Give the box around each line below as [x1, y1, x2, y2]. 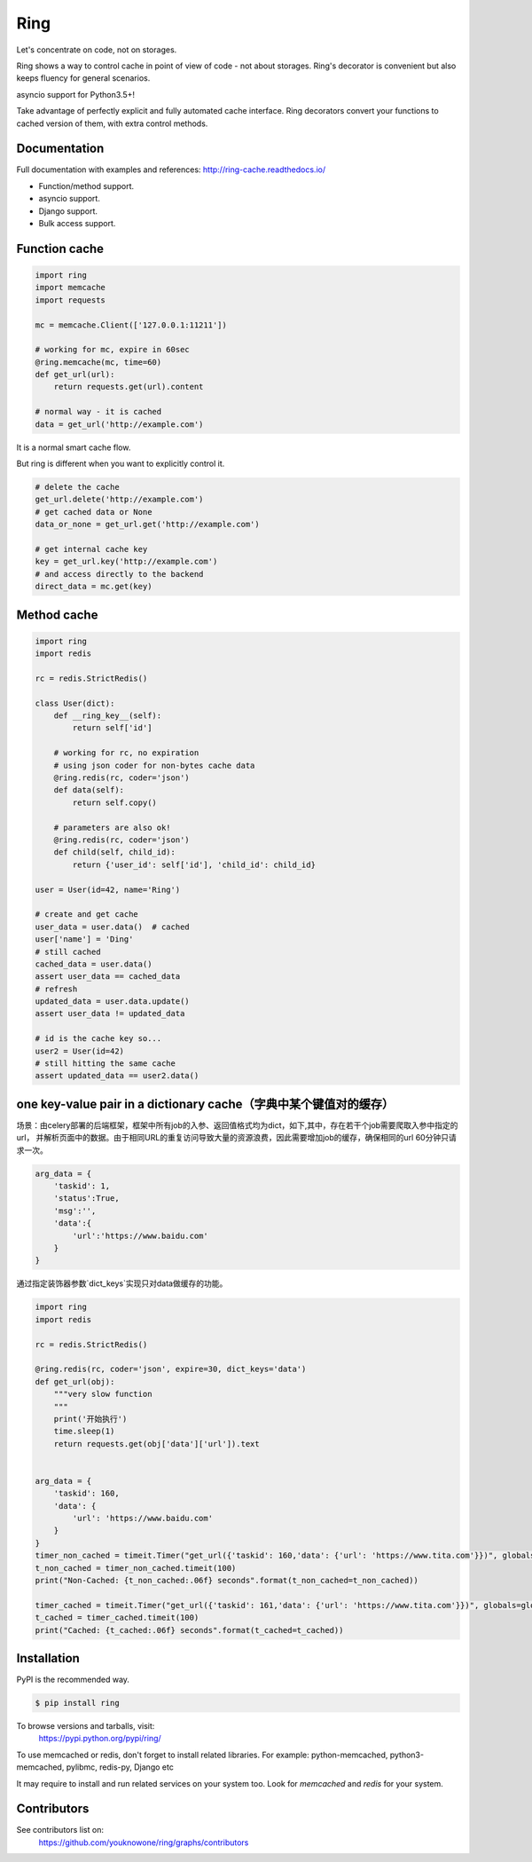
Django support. [38, 205, 98, 217]
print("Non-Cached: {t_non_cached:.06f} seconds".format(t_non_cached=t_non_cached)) [35, 1575, 419, 1585]
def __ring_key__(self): [53, 711, 162, 721]
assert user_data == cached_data [35, 972, 181, 982]
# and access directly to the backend [35, 569, 204, 579]
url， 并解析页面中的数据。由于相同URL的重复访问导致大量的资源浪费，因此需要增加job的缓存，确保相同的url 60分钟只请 [16, 1132, 457, 1143]
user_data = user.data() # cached [35, 921, 190, 932]
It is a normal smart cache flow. [16, 442, 131, 453]
